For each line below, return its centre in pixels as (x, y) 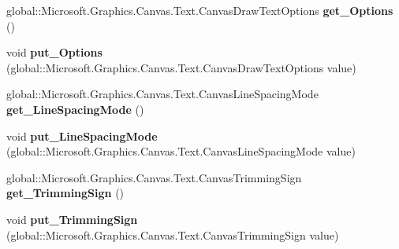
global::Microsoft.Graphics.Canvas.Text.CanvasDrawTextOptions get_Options (200, 10)
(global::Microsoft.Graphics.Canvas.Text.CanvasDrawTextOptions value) (181, 67)
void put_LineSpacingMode (82, 135)
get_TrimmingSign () (65, 193)
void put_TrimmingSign (72, 219)
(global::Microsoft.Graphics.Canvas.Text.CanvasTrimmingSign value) (173, 234)
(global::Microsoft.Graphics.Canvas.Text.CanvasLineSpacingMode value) (181, 151)
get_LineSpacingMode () (75, 109)
